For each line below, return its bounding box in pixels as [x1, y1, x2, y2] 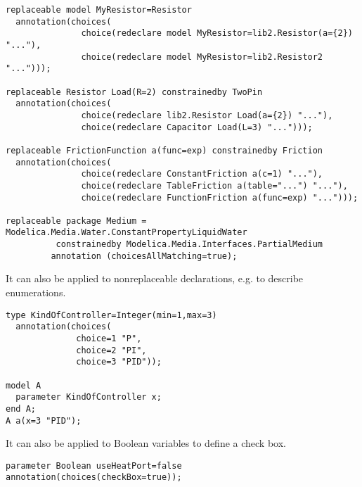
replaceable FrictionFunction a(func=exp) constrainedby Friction [6, 145, 323, 156]
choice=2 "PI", [76, 345, 147, 355]
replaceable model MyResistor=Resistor [6, 5, 192, 15]
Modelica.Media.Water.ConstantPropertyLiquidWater [6, 227, 247, 238]
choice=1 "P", [76, 333, 142, 343]
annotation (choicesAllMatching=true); [51, 251, 238, 261]
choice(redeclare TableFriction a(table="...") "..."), [81, 180, 348, 191]
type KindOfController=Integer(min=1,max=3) [6, 310, 217, 320]
